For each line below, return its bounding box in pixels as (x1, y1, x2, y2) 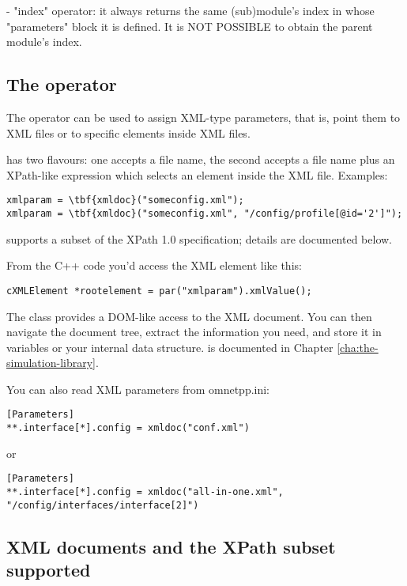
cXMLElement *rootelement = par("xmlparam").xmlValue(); (6, 285, 312, 297)
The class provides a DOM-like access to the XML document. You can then (6, 308, 372, 324)
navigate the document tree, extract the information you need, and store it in (6, 323, 382, 340)
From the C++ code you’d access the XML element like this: (6, 257, 302, 274)
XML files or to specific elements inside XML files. (6, 124, 251, 141)
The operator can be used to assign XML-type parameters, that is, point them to (6, 108, 401, 125)
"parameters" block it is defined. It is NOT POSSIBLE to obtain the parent (6, 17, 373, 34)
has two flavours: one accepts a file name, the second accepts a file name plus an (6, 151, 395, 168)
